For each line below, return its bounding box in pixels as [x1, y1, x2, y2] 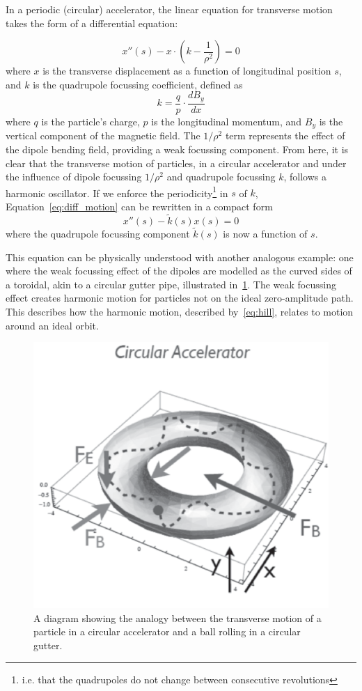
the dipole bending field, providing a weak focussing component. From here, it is [6, 141, 349, 156]
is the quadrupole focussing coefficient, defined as [33, 77, 243, 91]
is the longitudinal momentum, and [151, 114, 302, 128]
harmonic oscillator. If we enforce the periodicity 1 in [6, 183, 228, 200]
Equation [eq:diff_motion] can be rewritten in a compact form [6, 199, 273, 213]
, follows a [283, 169, 326, 184]
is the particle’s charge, [41, 114, 140, 128]
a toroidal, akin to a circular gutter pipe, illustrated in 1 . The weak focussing [6, 277, 336, 291]
